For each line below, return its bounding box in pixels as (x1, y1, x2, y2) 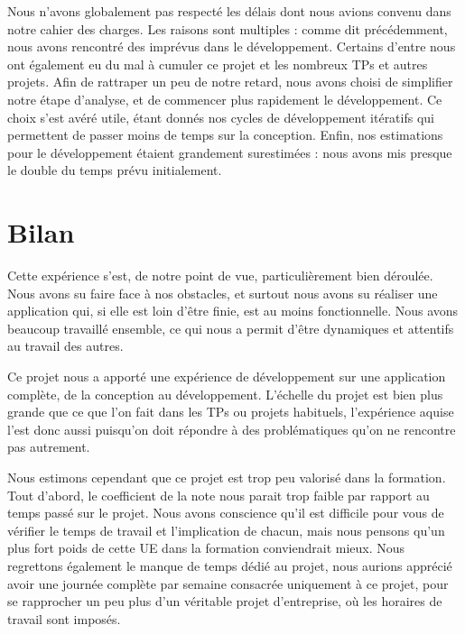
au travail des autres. (7, 336, 124, 355)
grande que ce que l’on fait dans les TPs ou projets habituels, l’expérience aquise (7, 402, 454, 421)
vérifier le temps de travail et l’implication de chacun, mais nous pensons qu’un (7, 520, 445, 539)
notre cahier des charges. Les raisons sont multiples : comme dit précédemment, (7, 19, 448, 38)
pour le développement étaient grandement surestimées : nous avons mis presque (7, 142, 452, 161)
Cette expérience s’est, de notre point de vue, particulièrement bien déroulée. (7, 266, 433, 285)
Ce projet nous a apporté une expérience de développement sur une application (7, 367, 446, 386)
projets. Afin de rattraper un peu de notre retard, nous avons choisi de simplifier (7, 72, 453, 91)
